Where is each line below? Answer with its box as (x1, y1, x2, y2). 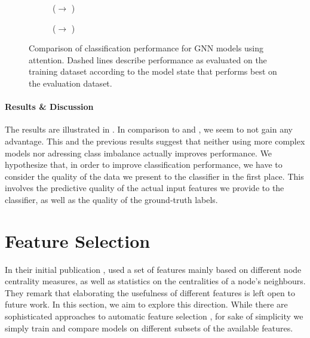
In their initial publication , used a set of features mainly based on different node (5, 263, 302, 275)
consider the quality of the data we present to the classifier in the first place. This (5, 170, 304, 182)
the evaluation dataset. (29, 76, 112, 89)
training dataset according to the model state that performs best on (29, 65, 277, 78)
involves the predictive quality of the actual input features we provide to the (5, 182, 284, 194)
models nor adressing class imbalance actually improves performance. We (5, 146, 272, 159)
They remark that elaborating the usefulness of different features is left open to (5, 286, 295, 299)
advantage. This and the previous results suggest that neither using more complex (5, 134, 305, 147)
